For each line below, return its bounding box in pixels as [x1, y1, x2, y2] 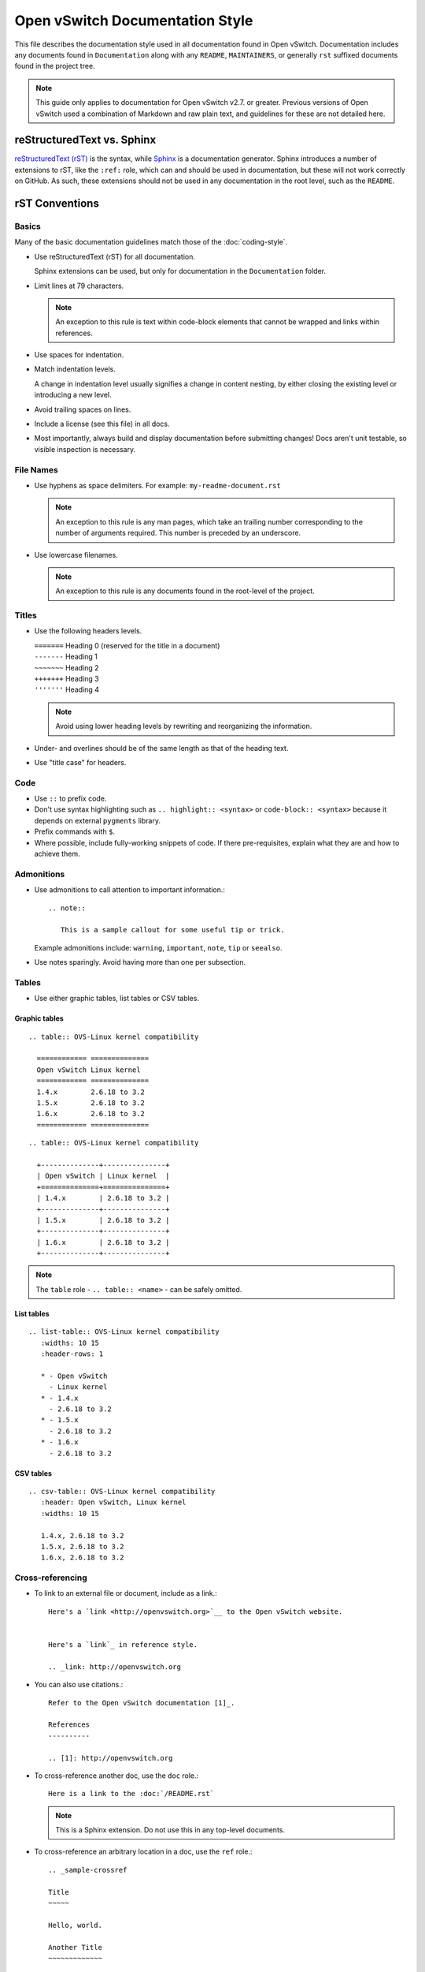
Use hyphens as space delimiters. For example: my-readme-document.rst [34, 480, 281, 490]
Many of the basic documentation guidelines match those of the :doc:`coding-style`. [14, 237, 288, 247]
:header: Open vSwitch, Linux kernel [40, 1498, 187, 1507]
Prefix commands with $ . [34, 827, 116, 836]
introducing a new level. [34, 390, 112, 400]
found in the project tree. [14, 62, 95, 71]
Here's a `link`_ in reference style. [48, 1641, 198, 1649]
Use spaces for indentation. [34, 350, 124, 360]
